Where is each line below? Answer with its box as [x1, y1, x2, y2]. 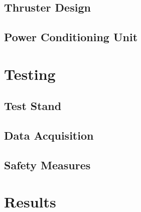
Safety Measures [4, 157, 91, 172]
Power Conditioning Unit [4, 29, 138, 45]
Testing [4, 63, 56, 84]
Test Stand [4, 98, 62, 114]
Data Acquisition [4, 128, 94, 143]
